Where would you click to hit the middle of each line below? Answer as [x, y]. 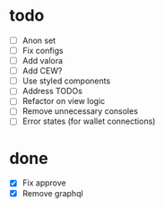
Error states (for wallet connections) [89, 121]
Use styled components [66, 81]
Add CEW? [42, 71]
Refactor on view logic [64, 101]
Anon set [39, 40]
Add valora [43, 61]
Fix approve [44, 183]
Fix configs [43, 51]
